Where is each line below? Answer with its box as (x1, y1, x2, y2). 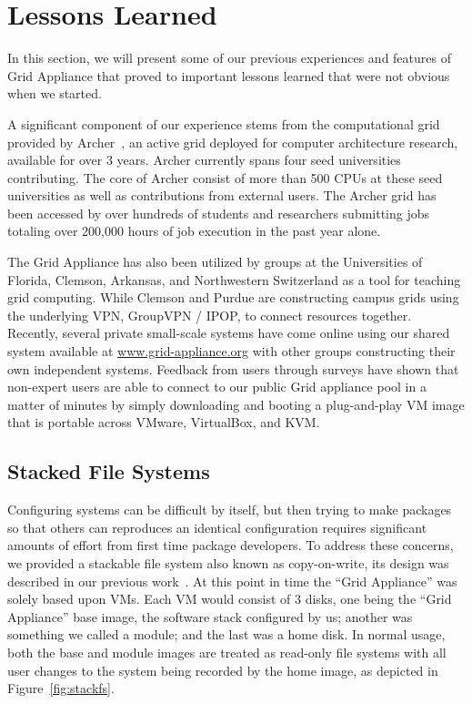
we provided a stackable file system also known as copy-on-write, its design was (7, 553, 449, 572)
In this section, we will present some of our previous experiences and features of (7, 48, 451, 67)
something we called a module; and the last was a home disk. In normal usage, (7, 625, 446, 644)
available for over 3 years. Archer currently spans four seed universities (7, 150, 401, 169)
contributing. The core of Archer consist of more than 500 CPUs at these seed (7, 168, 443, 187)
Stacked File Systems (7, 457, 210, 485)
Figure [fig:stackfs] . (7, 678, 115, 698)
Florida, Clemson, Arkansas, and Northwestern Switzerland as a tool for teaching (7, 270, 461, 289)
